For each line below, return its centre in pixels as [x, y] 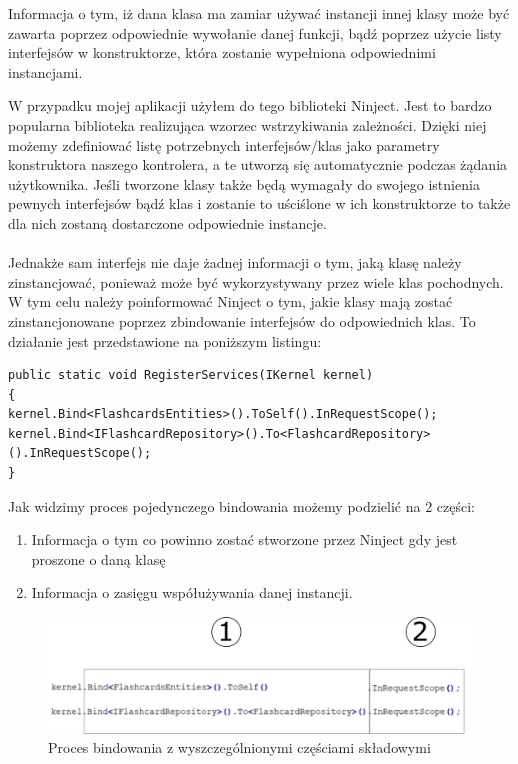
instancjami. [45, 71]
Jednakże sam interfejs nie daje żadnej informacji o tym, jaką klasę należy [235, 262]
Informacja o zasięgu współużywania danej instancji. [192, 592]
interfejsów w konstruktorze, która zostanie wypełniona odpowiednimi [222, 52]
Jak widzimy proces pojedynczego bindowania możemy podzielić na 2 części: [242, 505]
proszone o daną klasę [98, 558]
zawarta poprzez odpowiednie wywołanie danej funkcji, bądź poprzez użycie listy [255, 32]
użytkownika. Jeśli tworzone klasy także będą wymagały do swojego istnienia [244, 183]
